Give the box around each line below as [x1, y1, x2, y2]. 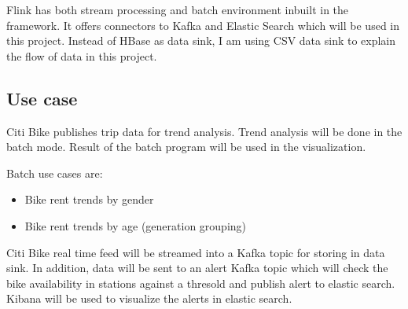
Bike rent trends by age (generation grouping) [24, 217, 247, 234]
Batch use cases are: [6, 164, 103, 181]
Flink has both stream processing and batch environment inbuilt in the [6, 2, 349, 17]
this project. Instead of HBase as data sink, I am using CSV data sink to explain [6, 32, 396, 49]
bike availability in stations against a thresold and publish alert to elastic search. [6, 274, 395, 291]
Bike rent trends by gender [24, 191, 154, 208]
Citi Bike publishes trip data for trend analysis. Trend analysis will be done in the [6, 123, 402, 139]
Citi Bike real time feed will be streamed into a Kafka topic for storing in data [6, 244, 385, 260]
